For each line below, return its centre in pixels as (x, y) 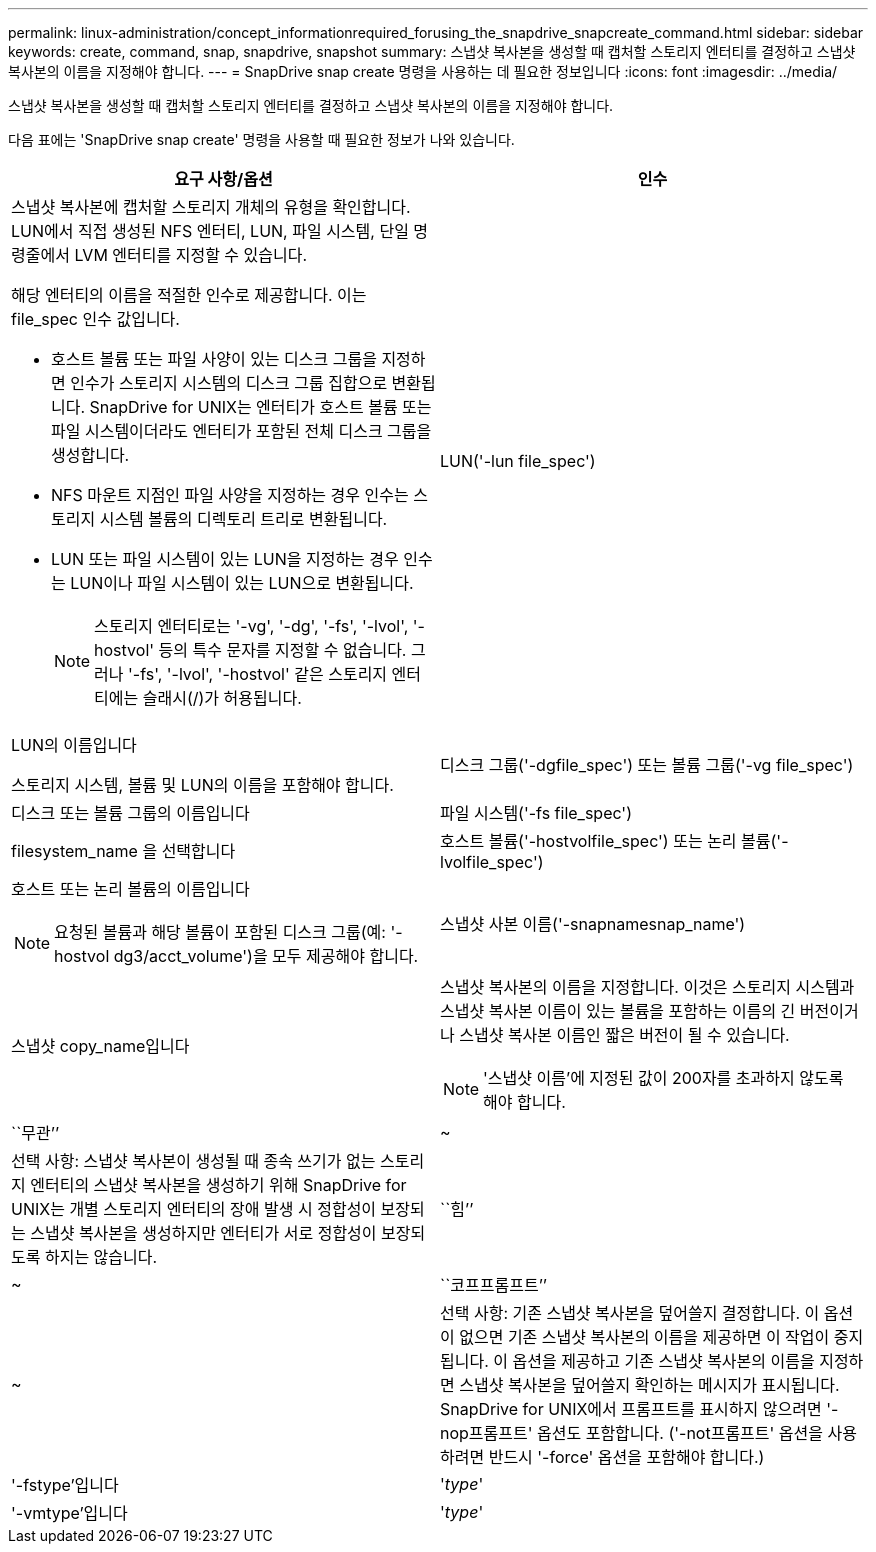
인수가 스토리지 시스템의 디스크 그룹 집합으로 (229, 383)
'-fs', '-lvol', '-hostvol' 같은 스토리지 (258, 674)
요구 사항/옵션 (223, 179)
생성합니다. (90, 455)
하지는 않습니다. (101, 1257)
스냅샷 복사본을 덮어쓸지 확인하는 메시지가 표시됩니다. (649, 1385)
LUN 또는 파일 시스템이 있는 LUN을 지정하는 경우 (225, 559)
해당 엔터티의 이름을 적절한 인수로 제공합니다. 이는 (189, 295)
